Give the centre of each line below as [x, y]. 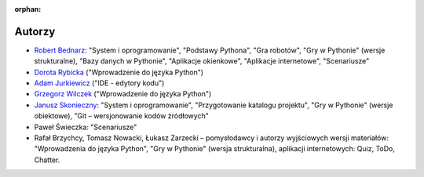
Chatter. [47, 160]
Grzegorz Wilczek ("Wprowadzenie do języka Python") [123, 94]
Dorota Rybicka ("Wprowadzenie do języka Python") [119, 72]
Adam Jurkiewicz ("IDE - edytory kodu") [99, 83]
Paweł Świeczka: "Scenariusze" [86, 127]
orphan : [28, 9]
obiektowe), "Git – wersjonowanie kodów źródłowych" [122, 116]
